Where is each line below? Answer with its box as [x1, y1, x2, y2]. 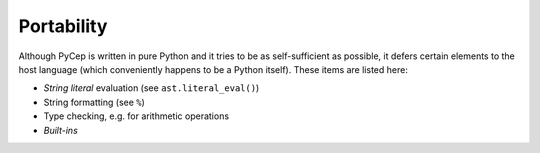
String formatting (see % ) [43, 96, 145, 108]
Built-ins [43, 124, 79, 136]
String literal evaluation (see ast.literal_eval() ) [43, 82, 260, 94]
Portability [18, 15, 108, 37]
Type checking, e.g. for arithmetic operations [43, 110, 230, 122]
